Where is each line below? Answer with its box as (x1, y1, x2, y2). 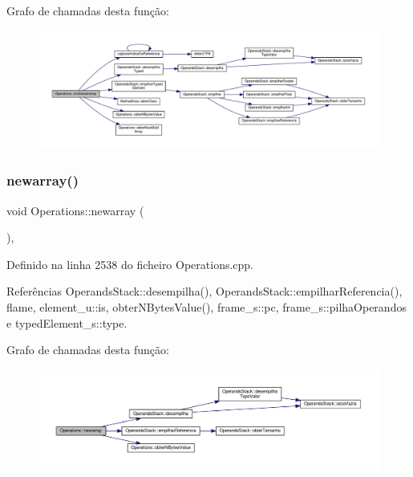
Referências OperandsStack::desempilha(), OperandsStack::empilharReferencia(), (6, 283, 403, 300)
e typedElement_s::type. (6, 314, 128, 331)
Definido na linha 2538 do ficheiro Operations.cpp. (6, 255, 254, 272)
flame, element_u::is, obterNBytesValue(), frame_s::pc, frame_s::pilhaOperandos (6, 299, 407, 316)
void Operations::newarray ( (6, 202, 144, 218)
